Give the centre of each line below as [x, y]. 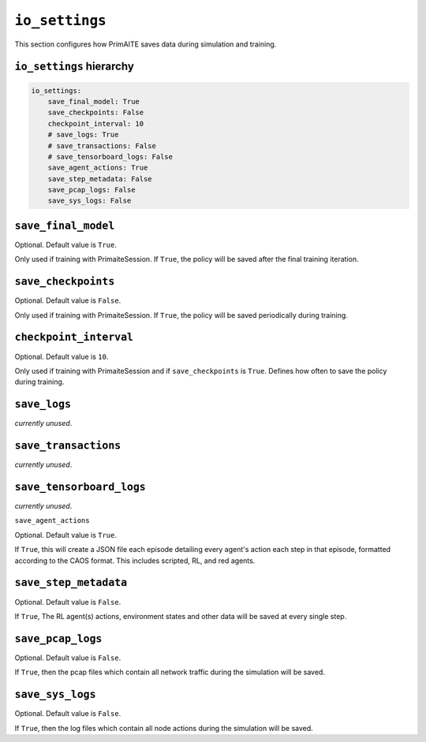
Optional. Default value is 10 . [62, 356]
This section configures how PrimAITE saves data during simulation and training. [146, 44]
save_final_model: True [93, 101]
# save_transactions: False [102, 145]
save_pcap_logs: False [92, 190]
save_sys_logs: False [90, 201]
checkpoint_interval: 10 [96, 123]
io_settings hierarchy [74, 67]
